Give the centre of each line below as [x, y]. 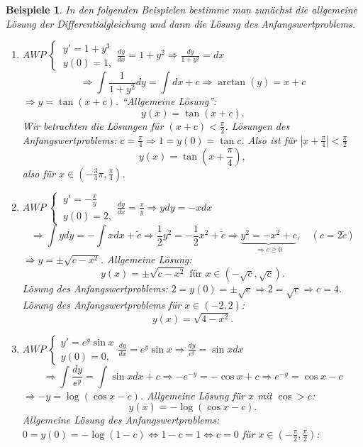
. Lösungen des [257, 125]
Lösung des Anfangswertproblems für [102, 304]
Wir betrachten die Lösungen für [93, 125]
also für [39, 173]
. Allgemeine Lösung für [192, 395]
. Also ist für [269, 139]
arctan [232, 83]
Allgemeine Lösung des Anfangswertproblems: [121, 420]
